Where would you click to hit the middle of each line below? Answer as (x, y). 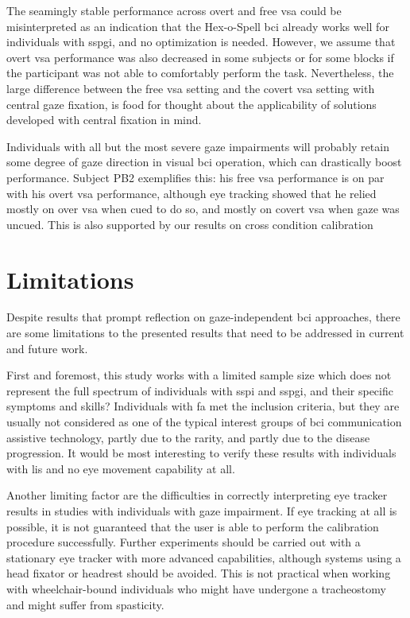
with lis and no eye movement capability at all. (121, 468)
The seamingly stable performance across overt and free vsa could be (174, 10)
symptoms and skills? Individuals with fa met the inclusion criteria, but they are (203, 406)
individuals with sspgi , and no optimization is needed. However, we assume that (201, 42)
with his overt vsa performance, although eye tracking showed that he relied (191, 193)
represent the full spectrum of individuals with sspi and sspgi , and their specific (200, 390)
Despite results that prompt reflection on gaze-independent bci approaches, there (203, 317)
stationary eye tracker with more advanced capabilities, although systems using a (204, 557)
